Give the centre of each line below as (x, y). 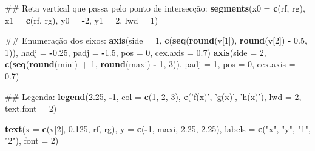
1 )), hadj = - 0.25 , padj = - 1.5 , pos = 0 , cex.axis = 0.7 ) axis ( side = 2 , (136, 52)
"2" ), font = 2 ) (32, 140)
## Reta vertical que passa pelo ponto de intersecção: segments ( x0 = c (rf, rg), (155, 8)
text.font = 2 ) (31, 108)
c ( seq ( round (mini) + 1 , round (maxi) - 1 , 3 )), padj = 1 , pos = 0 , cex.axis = (150, 64)
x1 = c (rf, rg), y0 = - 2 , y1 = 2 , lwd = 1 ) (82, 20)
